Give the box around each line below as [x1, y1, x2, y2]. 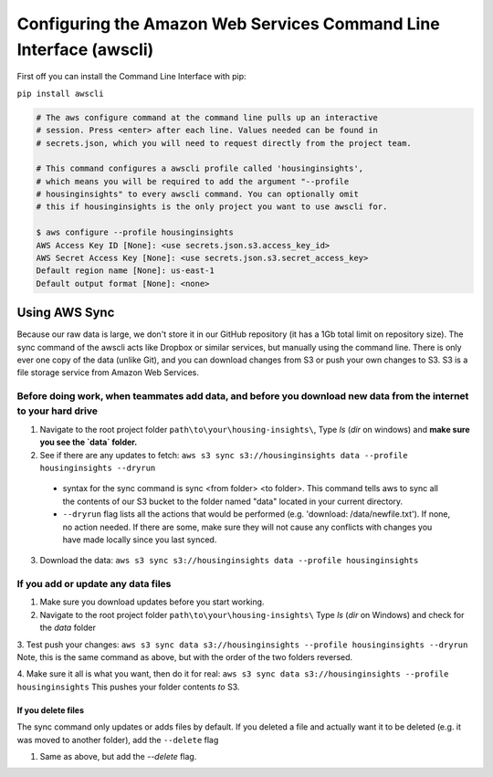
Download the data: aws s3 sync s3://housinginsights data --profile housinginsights [39, 555, 419, 566]
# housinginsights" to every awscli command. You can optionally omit [36, 189, 360, 200]
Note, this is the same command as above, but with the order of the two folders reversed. [16, 652, 353, 663]
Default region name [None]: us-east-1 [36, 266, 215, 276]
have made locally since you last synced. [62, 534, 217, 545]
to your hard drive [16, 404, 98, 417]
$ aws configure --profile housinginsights [36, 227, 235, 237]
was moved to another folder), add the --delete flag [16, 734, 219, 745]
